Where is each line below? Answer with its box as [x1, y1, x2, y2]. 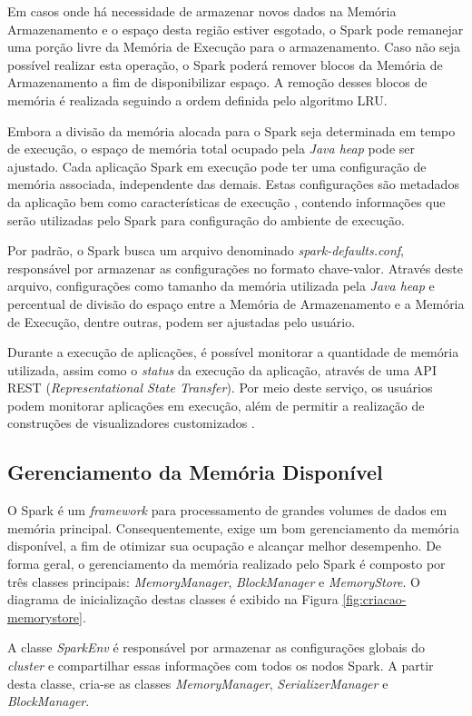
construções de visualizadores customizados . [7, 413, 255, 433]
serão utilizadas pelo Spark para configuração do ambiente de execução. [7, 210, 405, 229]
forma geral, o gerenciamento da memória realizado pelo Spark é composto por [7, 554, 446, 573]
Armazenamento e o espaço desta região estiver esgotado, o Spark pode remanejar [7, 19, 464, 38]
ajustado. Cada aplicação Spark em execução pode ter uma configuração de [7, 156, 427, 175]
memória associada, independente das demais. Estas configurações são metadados [7, 174, 459, 194]
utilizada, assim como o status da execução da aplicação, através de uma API [7, 360, 437, 379]
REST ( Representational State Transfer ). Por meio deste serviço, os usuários [7, 378, 433, 397]
